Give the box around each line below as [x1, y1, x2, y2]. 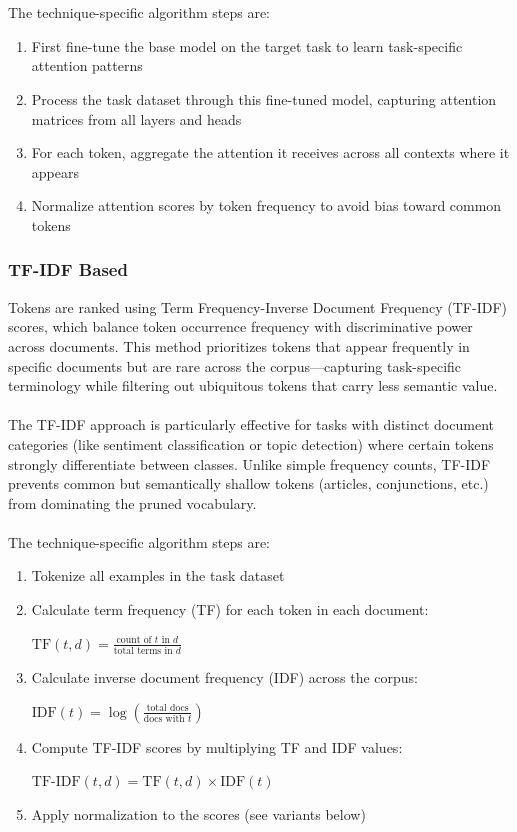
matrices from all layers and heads [31, 108, 242, 129]
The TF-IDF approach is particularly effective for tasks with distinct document [8, 414, 494, 435]
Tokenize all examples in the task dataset [31, 565, 285, 586]
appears [31, 161, 79, 182]
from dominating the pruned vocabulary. [8, 492, 257, 513]
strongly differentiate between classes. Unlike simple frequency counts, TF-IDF [8, 453, 491, 474]
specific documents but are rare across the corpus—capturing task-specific [8, 355, 462, 376]
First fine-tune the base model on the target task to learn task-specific [31, 35, 463, 56]
